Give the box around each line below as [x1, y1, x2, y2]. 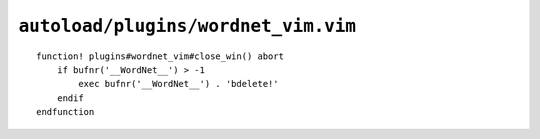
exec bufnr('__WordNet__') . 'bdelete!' [78, 78, 279, 90]
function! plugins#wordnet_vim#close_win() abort [36, 50, 285, 62]
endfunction [36, 106, 95, 118]
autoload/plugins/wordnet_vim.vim [18, 15, 357, 37]
